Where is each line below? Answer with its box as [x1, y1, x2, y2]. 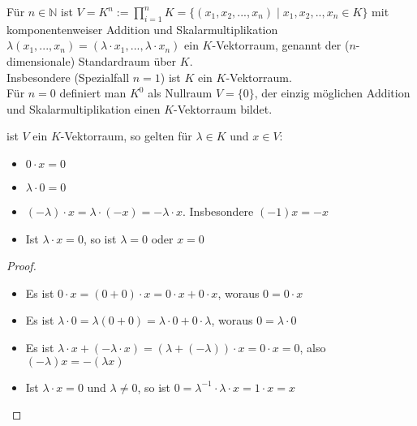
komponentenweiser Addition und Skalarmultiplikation [6, 20, 278, 37]
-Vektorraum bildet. [174, 100, 273, 117]
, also [299, 338, 326, 355]
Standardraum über [78, 52, 177, 69]
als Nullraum [148, 84, 213, 101]
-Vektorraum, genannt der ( [212, 37, 350, 54]
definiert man [59, 84, 127, 101]
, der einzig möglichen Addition [254, 84, 411, 101]
